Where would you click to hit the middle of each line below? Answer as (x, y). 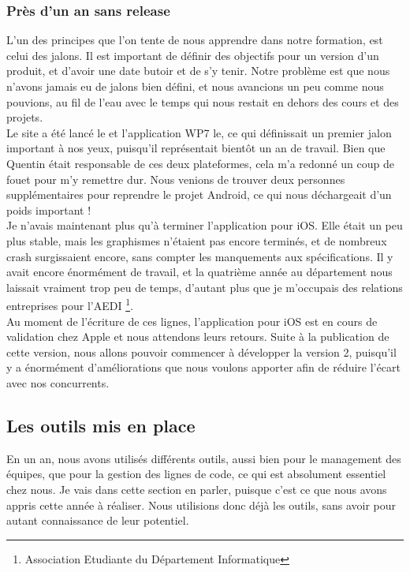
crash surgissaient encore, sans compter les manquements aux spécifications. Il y (200, 256)
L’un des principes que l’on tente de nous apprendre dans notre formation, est (195, 40)
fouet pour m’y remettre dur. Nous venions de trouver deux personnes (176, 179)
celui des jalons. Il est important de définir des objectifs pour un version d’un (193, 55)
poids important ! (49, 209)
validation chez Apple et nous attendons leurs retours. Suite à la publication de (198, 336)
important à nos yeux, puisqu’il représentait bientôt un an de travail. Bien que (196, 148)
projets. (25, 117)
